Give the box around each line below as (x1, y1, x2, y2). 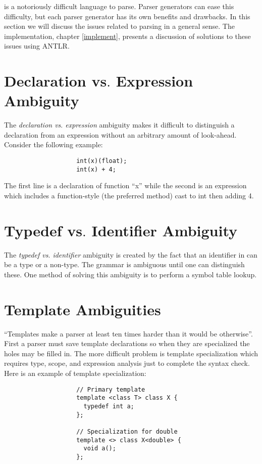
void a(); (83, 445, 116, 452)
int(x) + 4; (76, 165, 116, 173)
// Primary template (76, 386, 145, 393)
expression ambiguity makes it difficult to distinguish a (65, 119, 235, 130)
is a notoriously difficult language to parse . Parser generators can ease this (4, 1, 234, 11)
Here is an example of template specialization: (4, 367, 146, 378)
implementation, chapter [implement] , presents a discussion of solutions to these (4, 30, 251, 41)
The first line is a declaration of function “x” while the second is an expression (4, 180, 247, 191)
